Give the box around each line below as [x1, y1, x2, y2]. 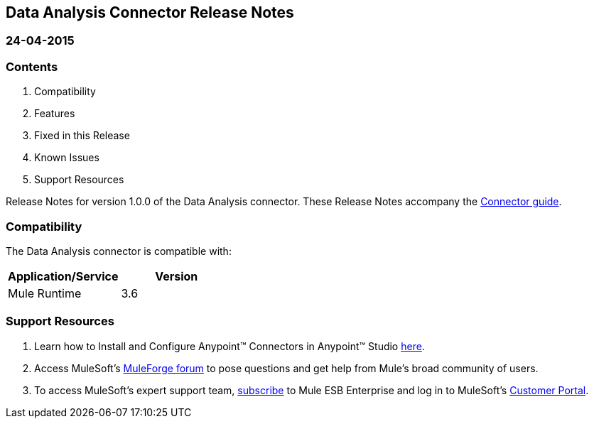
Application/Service [8, 268, 119, 283]
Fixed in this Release [34, 129, 130, 142]
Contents [6, 59, 58, 74]
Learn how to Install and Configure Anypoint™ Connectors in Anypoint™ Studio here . [34, 339, 425, 352]
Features [34, 107, 75, 120]
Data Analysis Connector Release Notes [6, 4, 294, 21]
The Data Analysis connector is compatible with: [6, 244, 232, 257]
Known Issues [34, 151, 99, 164]
